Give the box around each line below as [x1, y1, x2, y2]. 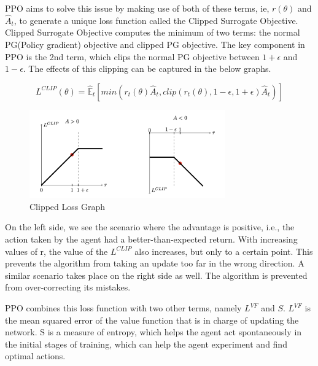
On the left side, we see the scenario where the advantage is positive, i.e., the [5, 220, 295, 233]
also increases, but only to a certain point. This [134, 244, 313, 257]
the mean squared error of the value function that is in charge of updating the [5, 313, 299, 326]
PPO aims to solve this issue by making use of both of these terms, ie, [5, 2, 270, 14]
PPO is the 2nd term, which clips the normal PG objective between [5, 50, 260, 63]
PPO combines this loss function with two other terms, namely [5, 302, 242, 314]
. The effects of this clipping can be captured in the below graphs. [23, 62, 271, 75]
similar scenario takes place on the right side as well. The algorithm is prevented [5, 268, 308, 281]
